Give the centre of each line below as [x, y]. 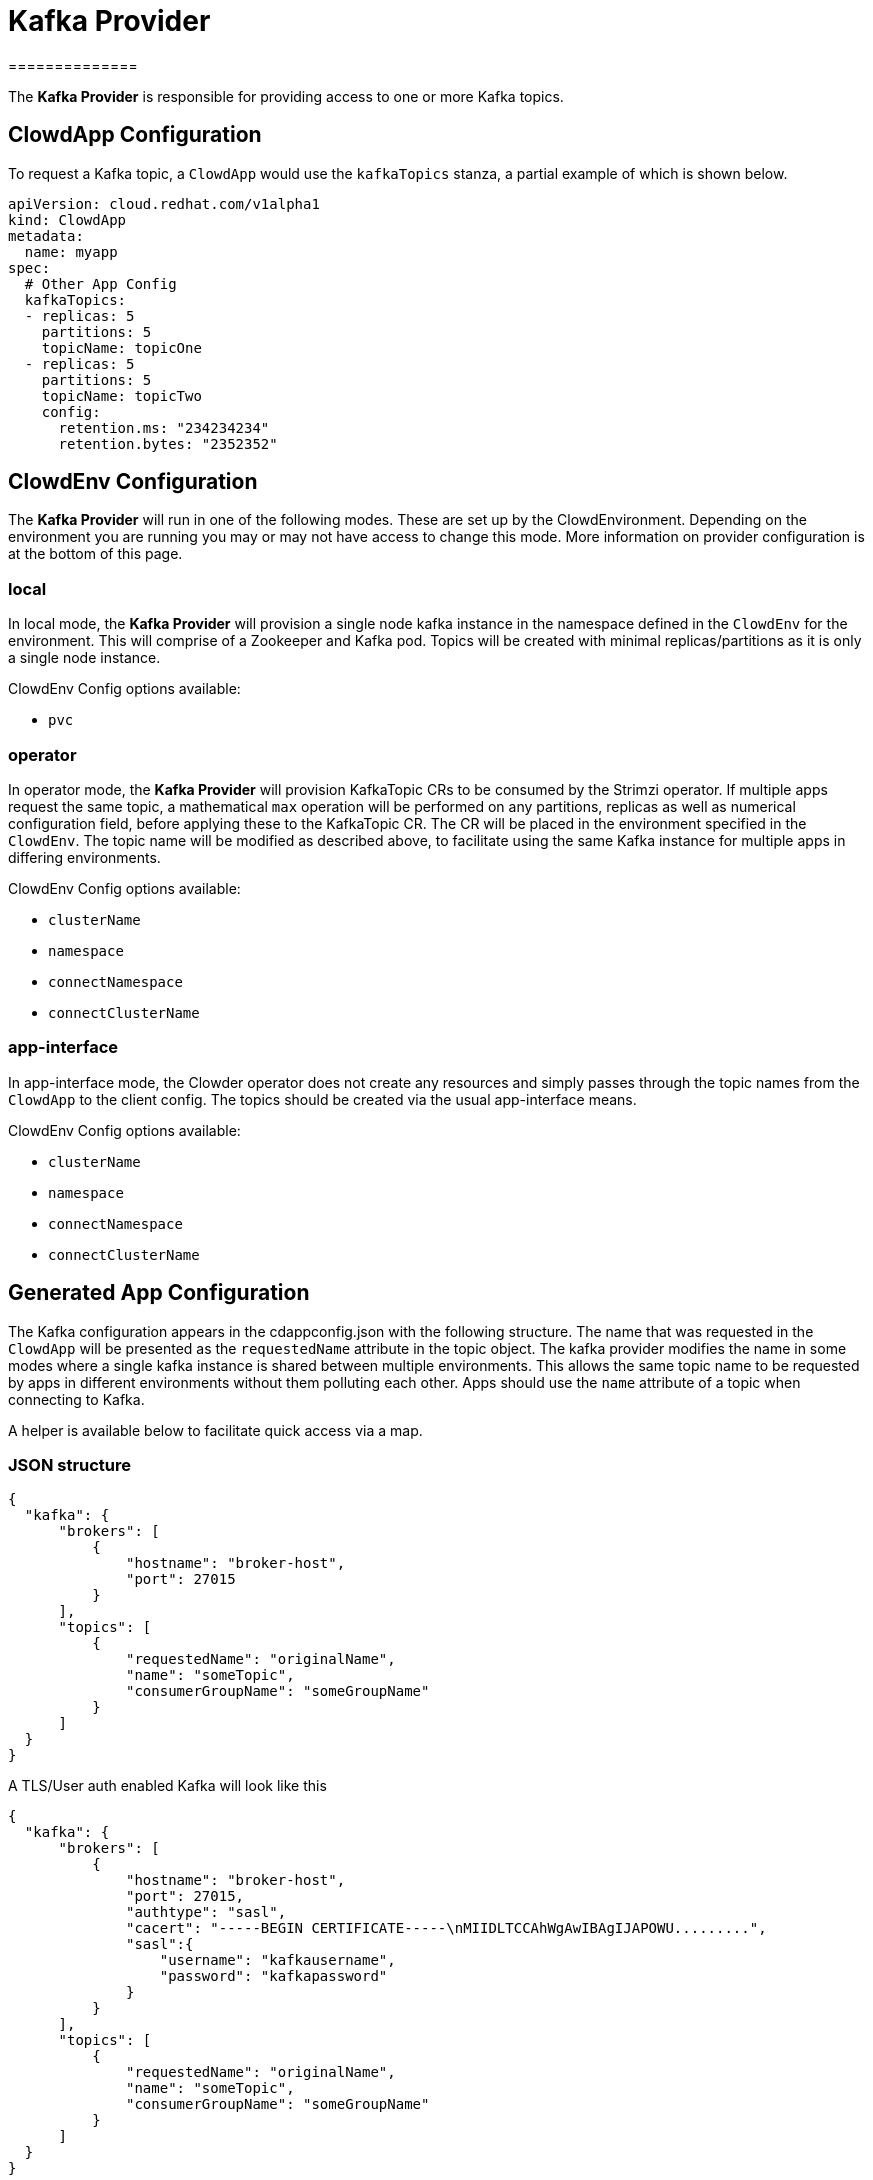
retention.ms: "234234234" [164, 427]
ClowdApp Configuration [135, 135]
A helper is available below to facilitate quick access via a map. [215, 1430]
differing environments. [84, 857]
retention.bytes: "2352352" [168, 443]
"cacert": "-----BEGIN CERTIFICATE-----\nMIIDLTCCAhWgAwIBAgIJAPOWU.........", [446, 1928]
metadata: [46, 235]
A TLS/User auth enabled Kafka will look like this [167, 1786]
